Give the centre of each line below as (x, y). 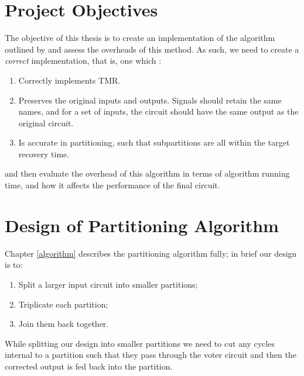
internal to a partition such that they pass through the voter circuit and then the (151, 355)
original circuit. (46, 123)
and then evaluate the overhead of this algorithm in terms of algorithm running (147, 173)
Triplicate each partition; (63, 304)
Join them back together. (64, 324)
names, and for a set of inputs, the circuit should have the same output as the (158, 111)
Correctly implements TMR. (69, 80)
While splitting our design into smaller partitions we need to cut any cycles (140, 343)
